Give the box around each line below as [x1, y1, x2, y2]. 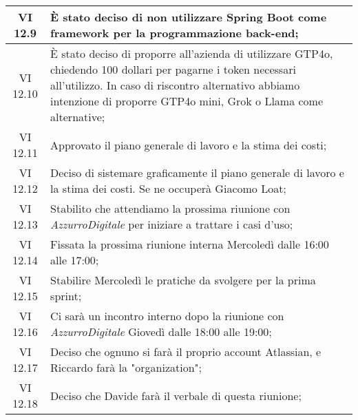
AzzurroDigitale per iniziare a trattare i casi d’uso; [50, 216, 293, 232]
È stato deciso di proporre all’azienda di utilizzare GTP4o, [50, 45, 333, 61]
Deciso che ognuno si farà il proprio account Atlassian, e [50, 344, 322, 359]
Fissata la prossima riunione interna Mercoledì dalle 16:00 [50, 236, 329, 252]
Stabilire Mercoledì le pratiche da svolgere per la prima [50, 272, 316, 288]
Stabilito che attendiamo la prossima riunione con [50, 200, 291, 216]
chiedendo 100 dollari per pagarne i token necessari [50, 61, 296, 77]
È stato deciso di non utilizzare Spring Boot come [50, 9, 327, 25]
